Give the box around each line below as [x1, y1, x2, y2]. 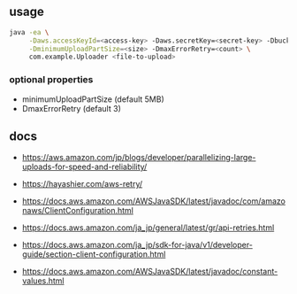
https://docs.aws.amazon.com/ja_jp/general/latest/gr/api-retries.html [21, 222, 275, 233]
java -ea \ [9, 27, 49, 36]
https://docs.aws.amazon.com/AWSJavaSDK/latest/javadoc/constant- [21, 267, 278, 277]
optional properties [9, 73, 94, 86]
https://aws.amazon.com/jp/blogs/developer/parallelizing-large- [21, 152, 256, 163]
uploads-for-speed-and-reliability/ [21, 161, 148, 173]
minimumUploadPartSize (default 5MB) [21, 94, 165, 104]
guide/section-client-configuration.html [21, 249, 166, 259]
